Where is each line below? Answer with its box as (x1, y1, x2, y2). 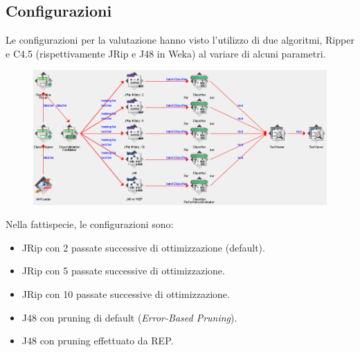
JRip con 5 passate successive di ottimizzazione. (21, 263, 225, 278)
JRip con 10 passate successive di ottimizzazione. (21, 286, 230, 301)
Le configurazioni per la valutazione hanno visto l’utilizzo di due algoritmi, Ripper (6, 33, 354, 47)
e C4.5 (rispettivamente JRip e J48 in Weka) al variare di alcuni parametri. (6, 46, 326, 60)
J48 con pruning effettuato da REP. (21, 333, 174, 348)
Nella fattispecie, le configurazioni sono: (6, 217, 174, 231)
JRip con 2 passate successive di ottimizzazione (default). (21, 240, 265, 254)
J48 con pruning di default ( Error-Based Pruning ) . (21, 310, 237, 324)
